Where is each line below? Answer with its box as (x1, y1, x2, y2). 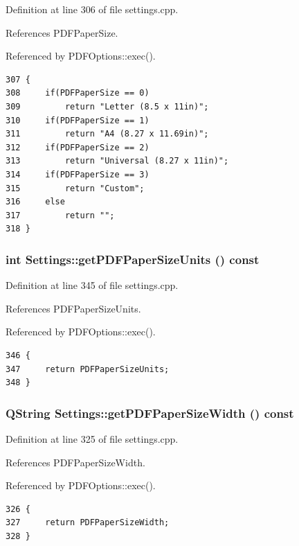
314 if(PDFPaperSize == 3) (6, 169, 149, 179)
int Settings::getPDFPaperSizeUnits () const (6, 250, 260, 267)
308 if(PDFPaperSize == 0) (6, 88, 149, 98)
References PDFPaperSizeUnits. (6, 301, 141, 315)
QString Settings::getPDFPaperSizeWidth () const (6, 404, 294, 421)
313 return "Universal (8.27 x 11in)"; (6, 156, 229, 166)
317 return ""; (6, 210, 115, 220)
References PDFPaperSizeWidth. (6, 455, 145, 469)
